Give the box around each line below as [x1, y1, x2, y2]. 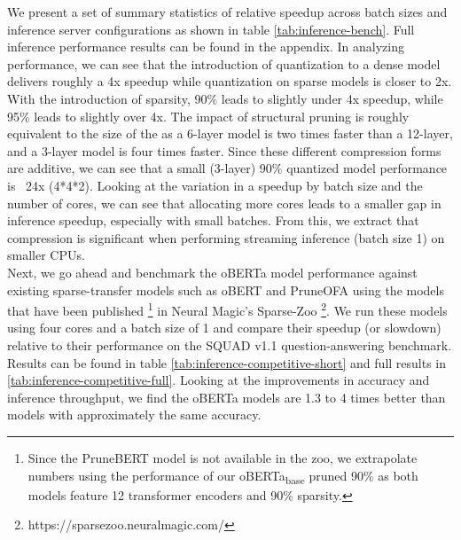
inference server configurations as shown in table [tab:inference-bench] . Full [7, 20, 415, 38]
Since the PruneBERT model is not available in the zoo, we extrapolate [27, 448, 418, 466]
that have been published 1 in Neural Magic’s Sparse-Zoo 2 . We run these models [7, 299, 448, 319]
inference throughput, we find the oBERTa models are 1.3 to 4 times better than [7, 387, 446, 406]
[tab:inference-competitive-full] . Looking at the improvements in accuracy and [7, 371, 430, 389]
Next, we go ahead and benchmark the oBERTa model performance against [7, 262, 418, 281]
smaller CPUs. [7, 246, 85, 264]
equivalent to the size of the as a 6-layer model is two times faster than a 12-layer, [7, 124, 453, 143]
